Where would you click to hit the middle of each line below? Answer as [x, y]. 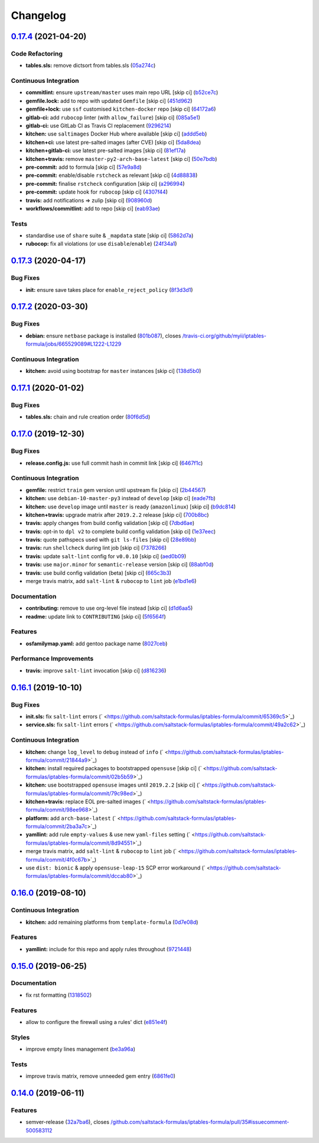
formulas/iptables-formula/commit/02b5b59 [79, 777]
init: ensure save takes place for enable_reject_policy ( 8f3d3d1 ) [109, 289]
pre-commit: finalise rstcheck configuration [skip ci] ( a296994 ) [105, 183]
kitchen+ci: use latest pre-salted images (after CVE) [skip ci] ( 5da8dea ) [113, 142]
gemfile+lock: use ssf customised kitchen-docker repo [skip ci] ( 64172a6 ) [121, 109]
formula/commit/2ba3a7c [57, 826]
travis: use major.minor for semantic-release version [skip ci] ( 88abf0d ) [120, 565]
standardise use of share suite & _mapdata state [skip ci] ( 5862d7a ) [110, 236]
